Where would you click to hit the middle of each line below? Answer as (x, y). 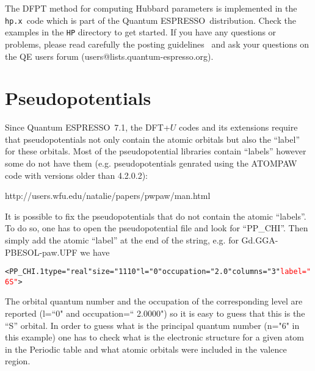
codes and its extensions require (238, 127)
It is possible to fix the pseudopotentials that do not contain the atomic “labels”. (156, 216)
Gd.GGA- (260, 240)
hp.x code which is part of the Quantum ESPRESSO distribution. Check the (150, 20)
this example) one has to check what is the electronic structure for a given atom (155, 337)
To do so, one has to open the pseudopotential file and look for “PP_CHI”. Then (157, 228)
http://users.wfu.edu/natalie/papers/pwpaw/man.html (108, 196)
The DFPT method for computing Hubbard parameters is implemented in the (151, 8)
